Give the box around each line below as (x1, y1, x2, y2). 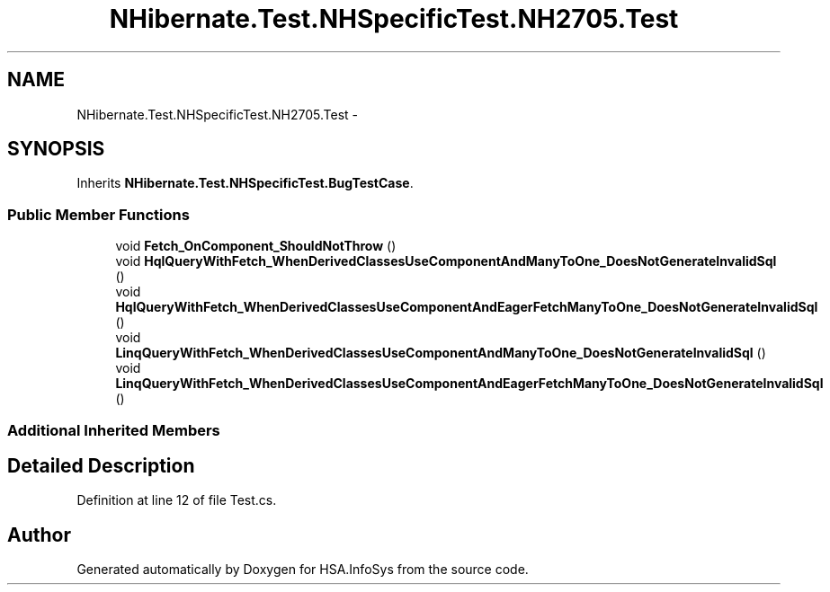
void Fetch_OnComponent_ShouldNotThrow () (115, 238, 397, 254)
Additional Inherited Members (7, 420, 220, 439)
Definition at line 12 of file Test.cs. (76, 492, 277, 508)
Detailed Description (7, 454, 195, 477)
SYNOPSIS (7, 137, 105, 161)
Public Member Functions (7, 205, 190, 224)
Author (7, 523, 71, 546)
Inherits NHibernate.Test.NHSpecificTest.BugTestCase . (76, 175, 414, 191)
